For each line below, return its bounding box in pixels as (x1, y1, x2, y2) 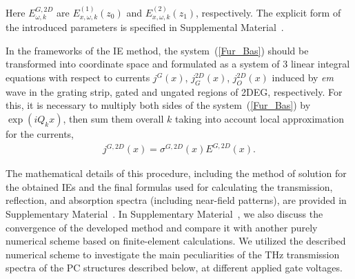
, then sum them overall (63, 112, 164, 125)
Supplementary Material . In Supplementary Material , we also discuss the (6, 206, 323, 220)
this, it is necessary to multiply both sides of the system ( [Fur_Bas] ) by (6, 98, 311, 112)
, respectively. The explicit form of (196, 5, 341, 19)
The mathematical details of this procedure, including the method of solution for (6, 166, 347, 180)
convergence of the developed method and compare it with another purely (6, 220, 318, 234)
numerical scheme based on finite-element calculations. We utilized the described (6, 234, 346, 248)
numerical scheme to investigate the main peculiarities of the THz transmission (6, 247, 340, 261)
